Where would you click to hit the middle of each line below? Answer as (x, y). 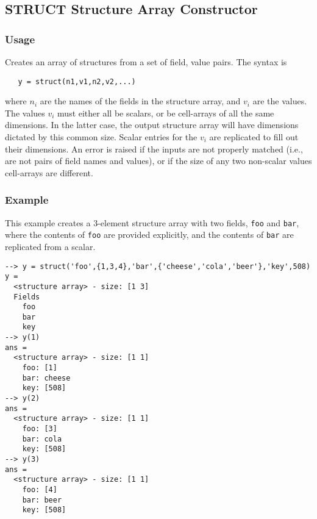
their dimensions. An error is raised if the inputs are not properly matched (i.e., (154, 149)
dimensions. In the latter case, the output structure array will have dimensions (152, 125)
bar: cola (42, 439)
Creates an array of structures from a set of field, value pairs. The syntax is (146, 62)
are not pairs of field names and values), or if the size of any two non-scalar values (158, 161)
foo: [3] (40, 429)
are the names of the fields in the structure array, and (140, 101)
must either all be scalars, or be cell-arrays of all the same (166, 113)
